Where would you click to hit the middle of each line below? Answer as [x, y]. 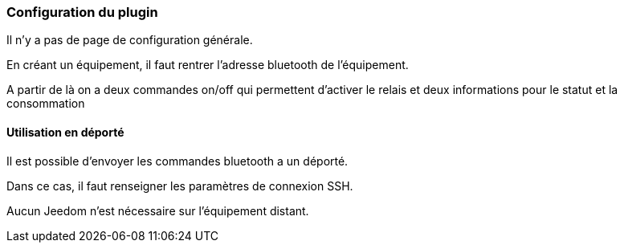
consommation [46, 104]
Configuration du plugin [82, 12]
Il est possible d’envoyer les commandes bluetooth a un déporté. [177, 161]
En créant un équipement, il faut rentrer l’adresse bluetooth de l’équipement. [208, 65]
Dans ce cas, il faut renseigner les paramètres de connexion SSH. [180, 186]
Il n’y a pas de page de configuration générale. [130, 40]
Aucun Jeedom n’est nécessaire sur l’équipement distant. [158, 210]
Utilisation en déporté [65, 132]
